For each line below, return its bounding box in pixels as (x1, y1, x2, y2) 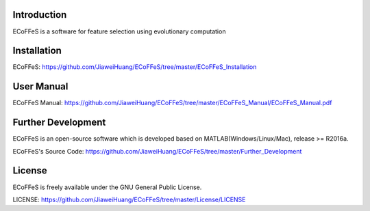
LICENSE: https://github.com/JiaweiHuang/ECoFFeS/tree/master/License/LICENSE (12, 195, 246, 203)
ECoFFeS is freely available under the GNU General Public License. (12, 183, 202, 191)
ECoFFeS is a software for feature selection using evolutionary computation (12, 27, 226, 36)
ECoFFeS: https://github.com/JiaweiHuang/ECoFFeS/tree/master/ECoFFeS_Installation (12, 63, 257, 71)
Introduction (12, 9, 67, 20)
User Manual (12, 81, 69, 92)
